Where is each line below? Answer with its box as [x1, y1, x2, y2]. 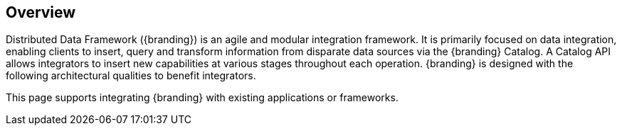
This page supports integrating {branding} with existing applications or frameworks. [6, 91, 399, 104]
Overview [6, 4, 76, 21]
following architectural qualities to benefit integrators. [6, 69, 256, 82]
